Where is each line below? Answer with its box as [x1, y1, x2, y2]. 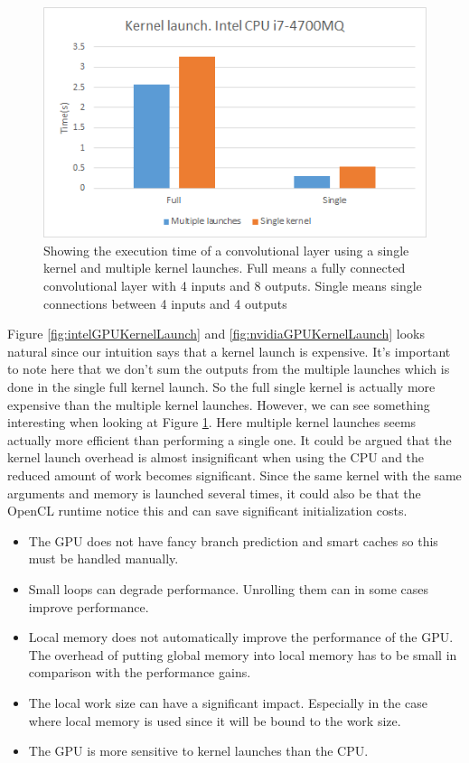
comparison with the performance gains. [28, 663, 251, 682]
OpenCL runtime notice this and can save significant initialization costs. [7, 501, 408, 520]
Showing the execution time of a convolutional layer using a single [43, 240, 409, 259]
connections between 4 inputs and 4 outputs [43, 293, 287, 312]
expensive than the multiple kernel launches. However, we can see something [7, 395, 430, 414]
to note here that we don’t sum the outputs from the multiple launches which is [7, 359, 450, 378]
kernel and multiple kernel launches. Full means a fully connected [43, 258, 406, 277]
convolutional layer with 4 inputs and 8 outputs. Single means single [43, 276, 422, 295]
